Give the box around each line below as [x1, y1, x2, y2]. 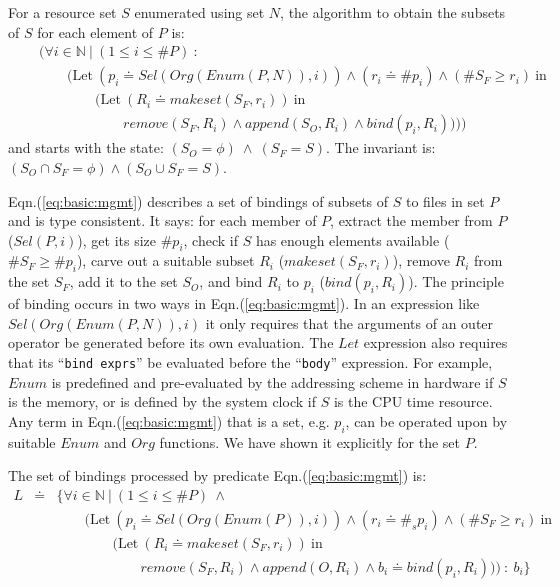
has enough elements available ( [255, 229, 450, 250]
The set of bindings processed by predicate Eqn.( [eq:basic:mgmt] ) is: [8, 465, 427, 486]
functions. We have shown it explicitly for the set [159, 431, 461, 452]
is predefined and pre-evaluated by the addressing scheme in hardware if [51, 371, 494, 392]
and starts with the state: [8, 137, 164, 158]
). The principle [408, 271, 504, 292]
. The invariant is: [325, 137, 436, 158]
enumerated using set [134, 2, 265, 22]
